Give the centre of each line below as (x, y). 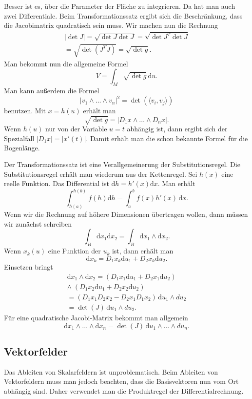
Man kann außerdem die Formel (52, 91)
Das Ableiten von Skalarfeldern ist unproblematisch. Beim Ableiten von (111, 371)
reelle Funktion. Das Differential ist (57, 183)
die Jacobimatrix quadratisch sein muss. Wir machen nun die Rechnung (111, 25)
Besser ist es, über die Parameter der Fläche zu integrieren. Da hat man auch (120, 6)
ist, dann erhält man (143, 251)
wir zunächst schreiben (38, 223)
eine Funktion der (74, 251)
